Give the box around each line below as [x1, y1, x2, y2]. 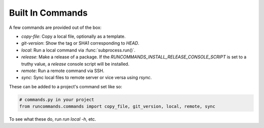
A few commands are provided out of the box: [9, 25, 102, 30]
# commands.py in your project [19, 97, 95, 102]
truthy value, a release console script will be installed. [21, 61, 130, 67]
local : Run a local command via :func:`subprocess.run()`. [21, 47, 135, 53]
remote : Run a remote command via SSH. [21, 68, 105, 74]
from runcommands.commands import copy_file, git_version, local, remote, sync [19, 103, 216, 109]
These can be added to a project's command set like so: [9, 83, 122, 89]
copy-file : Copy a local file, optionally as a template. [21, 33, 126, 39]
